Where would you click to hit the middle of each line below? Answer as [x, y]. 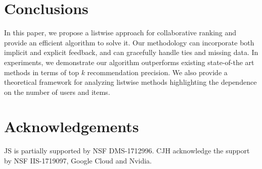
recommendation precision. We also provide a [157, 72]
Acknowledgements [72, 126]
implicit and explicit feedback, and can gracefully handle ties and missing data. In [131, 52]
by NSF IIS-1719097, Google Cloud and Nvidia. [78, 160]
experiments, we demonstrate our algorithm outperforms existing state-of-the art [129, 62]
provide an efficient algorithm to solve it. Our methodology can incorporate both [129, 42]
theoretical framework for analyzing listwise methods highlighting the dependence [130, 82]
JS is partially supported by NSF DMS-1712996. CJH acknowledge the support [127, 151]
